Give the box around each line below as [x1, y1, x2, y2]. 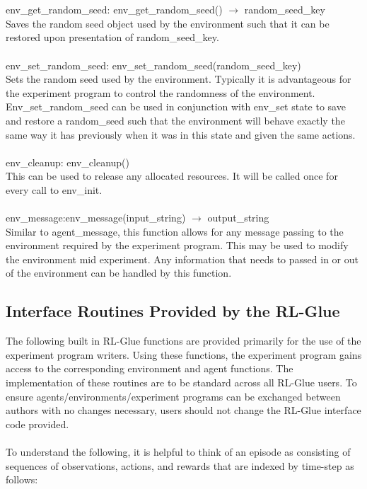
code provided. [6, 416, 69, 431]
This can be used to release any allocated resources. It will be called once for [6, 168, 338, 183]
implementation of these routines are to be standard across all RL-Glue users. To [6, 375, 357, 390]
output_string [207, 210, 269, 225]
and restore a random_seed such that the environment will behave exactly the [6, 113, 345, 127]
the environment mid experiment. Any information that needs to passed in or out [6, 251, 359, 266]
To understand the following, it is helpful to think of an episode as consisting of [6, 444, 351, 459]
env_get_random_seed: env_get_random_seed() [6, 2, 223, 17]
